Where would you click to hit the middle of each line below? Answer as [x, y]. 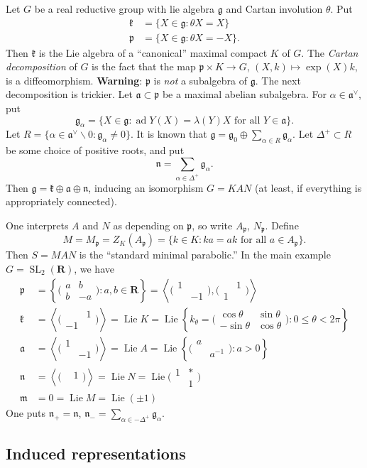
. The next [278, 80]
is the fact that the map [144, 66]
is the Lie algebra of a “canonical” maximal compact [153, 52]
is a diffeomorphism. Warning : [74, 80]
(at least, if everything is [308, 187]
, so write [212, 225]
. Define [282, 225]
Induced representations [96, 453]
